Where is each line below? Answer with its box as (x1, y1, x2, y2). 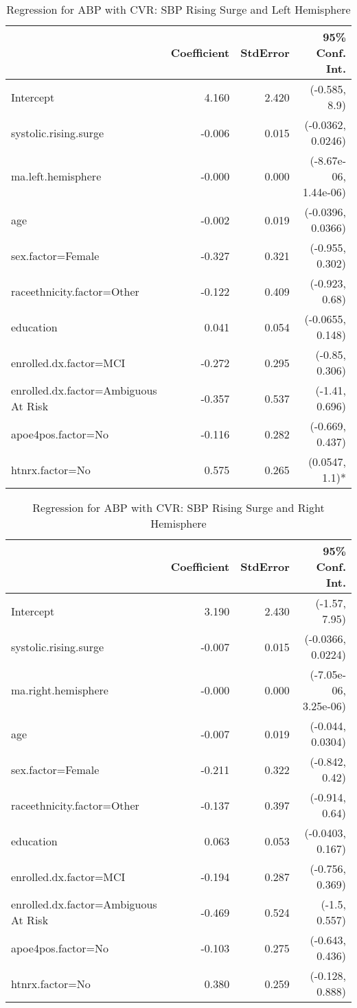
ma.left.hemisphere (11, 168, 102, 184)
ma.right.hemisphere (11, 682, 108, 698)
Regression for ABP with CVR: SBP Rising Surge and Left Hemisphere (6, 1, 351, 17)
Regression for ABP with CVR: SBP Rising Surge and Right (32, 500, 325, 515)
